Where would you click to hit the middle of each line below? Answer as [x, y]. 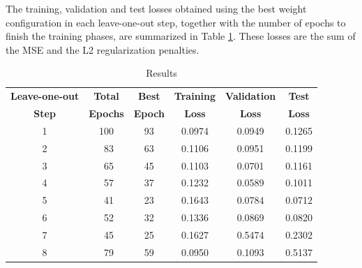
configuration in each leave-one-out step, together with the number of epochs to [176, 22]
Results [161, 73]
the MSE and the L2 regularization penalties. [103, 49]
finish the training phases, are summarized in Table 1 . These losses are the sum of [181, 36]
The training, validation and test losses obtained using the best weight [156, 8]
